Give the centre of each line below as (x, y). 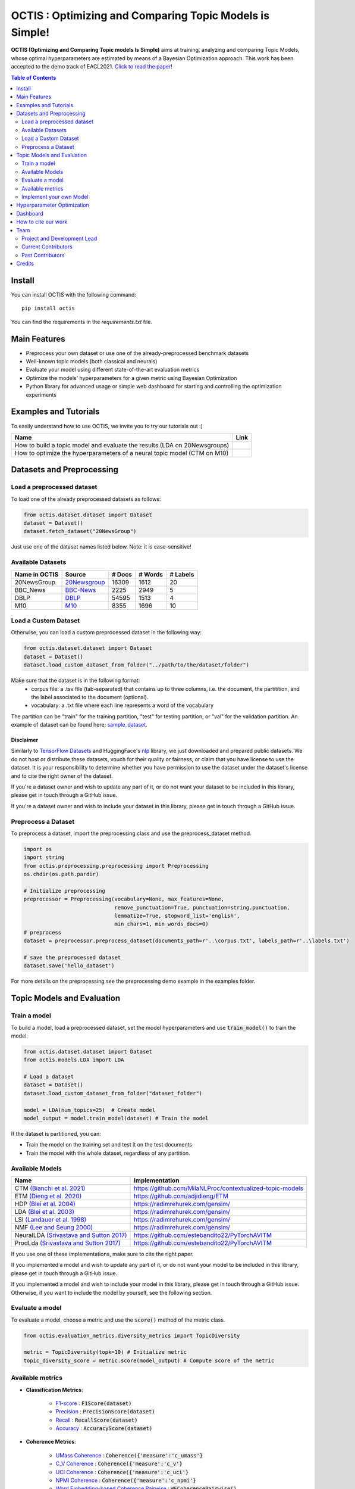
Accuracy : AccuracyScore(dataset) (104, 1428)
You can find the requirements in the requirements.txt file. (82, 322)
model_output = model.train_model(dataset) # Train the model (116, 1119)
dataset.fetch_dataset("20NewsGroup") (80, 531)
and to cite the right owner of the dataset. (62, 776)
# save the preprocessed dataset (72, 957)
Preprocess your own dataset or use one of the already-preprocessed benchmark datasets (137, 353)
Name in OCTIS (37, 574)
